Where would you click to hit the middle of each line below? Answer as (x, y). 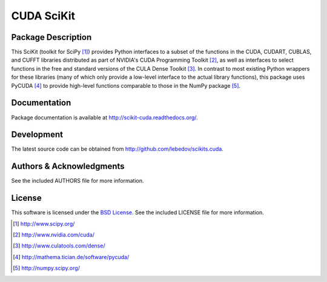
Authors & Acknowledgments (68, 166)
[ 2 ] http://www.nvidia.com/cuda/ (54, 235)
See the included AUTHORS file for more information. (78, 181)
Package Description (51, 37)
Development (37, 135)
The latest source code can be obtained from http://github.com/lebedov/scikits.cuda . (117, 149)
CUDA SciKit (43, 16)
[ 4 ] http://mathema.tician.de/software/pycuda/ (71, 257)
